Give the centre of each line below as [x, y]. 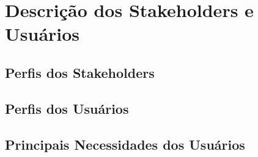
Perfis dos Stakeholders [80, 72]
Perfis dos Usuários [67, 108]
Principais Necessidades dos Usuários [125, 144]
